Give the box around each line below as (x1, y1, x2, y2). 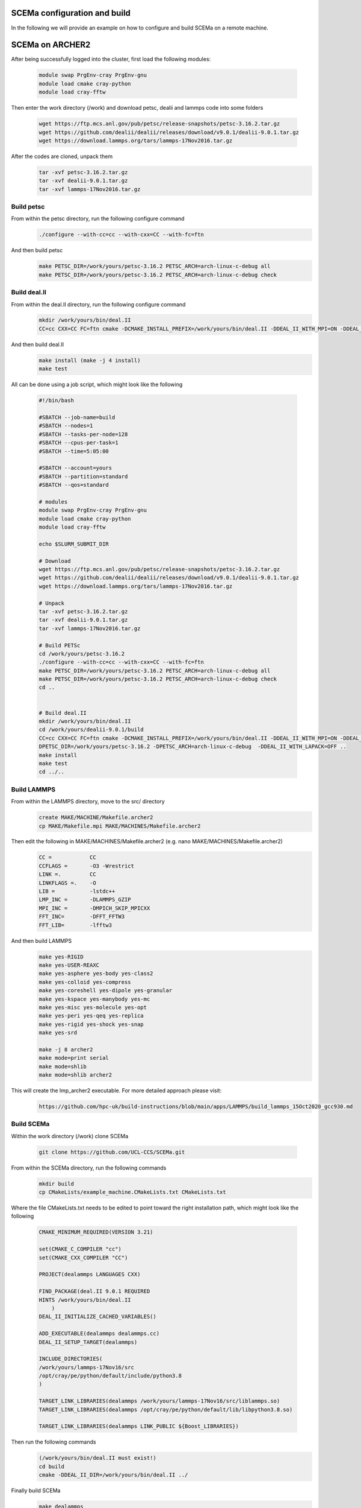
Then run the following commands (11, 1439, 96, 1446)
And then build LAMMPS (11, 937, 72, 944)
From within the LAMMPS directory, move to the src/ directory (11, 798, 165, 805)
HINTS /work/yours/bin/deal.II (39, 1296, 132, 1303)
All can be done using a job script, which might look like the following (11, 381, 183, 388)
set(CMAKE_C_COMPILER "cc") (39, 1246, 122, 1253)
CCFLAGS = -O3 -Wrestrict (39, 863, 135, 869)
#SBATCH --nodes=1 (39, 422, 93, 429)
